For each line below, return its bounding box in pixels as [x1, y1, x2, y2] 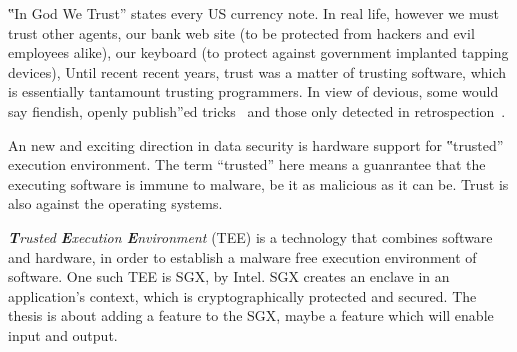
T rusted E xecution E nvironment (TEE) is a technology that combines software [8, 226, 493, 247]
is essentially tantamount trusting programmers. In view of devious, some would [8, 81, 499, 102]
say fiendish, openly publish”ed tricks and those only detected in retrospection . [8, 100, 506, 121]
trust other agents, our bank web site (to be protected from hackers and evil [8, 22, 475, 43]
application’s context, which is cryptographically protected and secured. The [8, 285, 477, 306]
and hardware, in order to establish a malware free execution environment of [8, 246, 477, 267]
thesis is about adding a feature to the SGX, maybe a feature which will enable [8, 305, 494, 326]
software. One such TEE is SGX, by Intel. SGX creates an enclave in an [8, 266, 450, 287]
